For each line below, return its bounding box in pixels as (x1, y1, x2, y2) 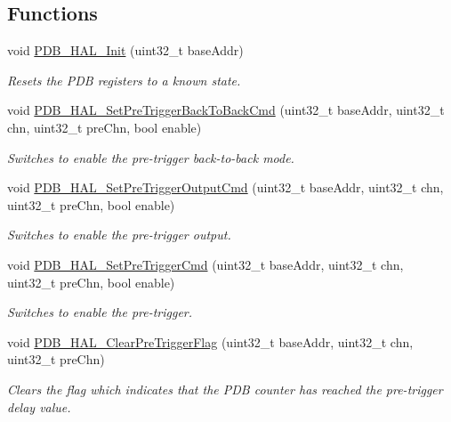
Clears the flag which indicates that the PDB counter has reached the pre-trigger (7, 379, 443, 398)
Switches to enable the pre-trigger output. (7, 225, 231, 244)
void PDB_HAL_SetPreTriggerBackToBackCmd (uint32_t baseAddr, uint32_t (7, 101, 445, 119)
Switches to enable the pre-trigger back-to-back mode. (7, 148, 294, 166)
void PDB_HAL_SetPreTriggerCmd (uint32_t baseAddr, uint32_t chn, (7, 255, 404, 273)
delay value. (7, 397, 71, 416)
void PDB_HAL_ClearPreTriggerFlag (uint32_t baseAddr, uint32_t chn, (7, 332, 414, 351)
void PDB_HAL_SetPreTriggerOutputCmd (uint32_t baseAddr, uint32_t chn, (7, 178, 444, 197)
